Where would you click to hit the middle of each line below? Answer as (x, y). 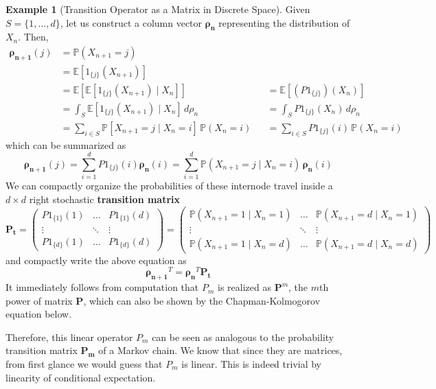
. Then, (33, 37)
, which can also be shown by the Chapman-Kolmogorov (202, 300)
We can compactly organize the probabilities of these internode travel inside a (169, 186)
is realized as (244, 287)
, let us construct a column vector (131, 22)
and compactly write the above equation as (96, 260)
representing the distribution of (284, 22)
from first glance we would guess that (84, 364)
